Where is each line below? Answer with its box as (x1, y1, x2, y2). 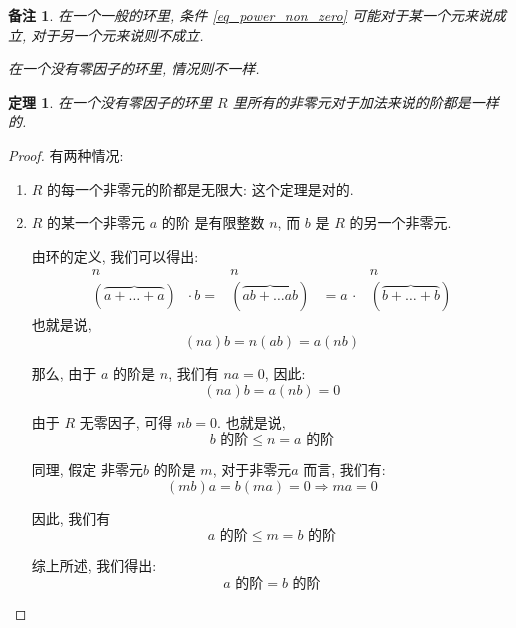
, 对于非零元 (212, 459, 292, 480)
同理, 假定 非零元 (31, 459, 144, 480)
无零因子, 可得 (79, 411, 173, 432)
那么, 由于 (31, 363, 97, 383)
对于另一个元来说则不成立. (31, 24, 204, 45)
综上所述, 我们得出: (31, 555, 157, 576)
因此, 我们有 (31, 507, 111, 528)
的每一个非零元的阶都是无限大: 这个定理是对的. (47, 178, 354, 199)
